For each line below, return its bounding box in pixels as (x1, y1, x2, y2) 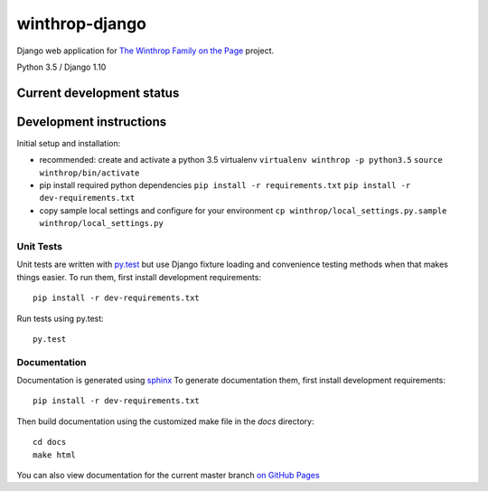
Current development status (16, 85, 180, 100)
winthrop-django (16, 14, 147, 33)
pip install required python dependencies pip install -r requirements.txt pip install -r (39, 180, 411, 191)
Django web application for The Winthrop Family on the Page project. (16, 45, 275, 56)
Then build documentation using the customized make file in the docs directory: (16, 416, 314, 427)
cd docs (33, 437, 67, 448)
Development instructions (16, 114, 167, 129)
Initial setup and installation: (16, 137, 121, 148)
